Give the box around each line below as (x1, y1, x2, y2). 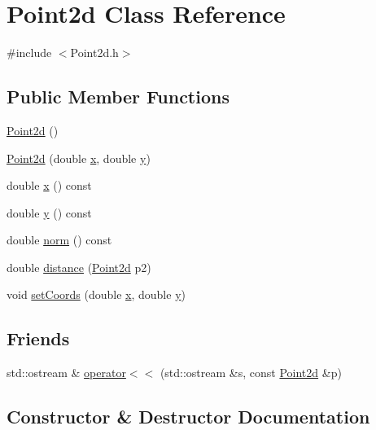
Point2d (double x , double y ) (7, 149, 151, 166)
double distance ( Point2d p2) (7, 258, 151, 275)
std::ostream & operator (7, 364, 126, 381)
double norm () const (7, 231, 112, 248)
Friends (7, 326, 70, 351)
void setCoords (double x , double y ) (7, 286, 186, 303)
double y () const (7, 204, 92, 221)
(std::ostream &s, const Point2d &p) (160, 364, 342, 381)
